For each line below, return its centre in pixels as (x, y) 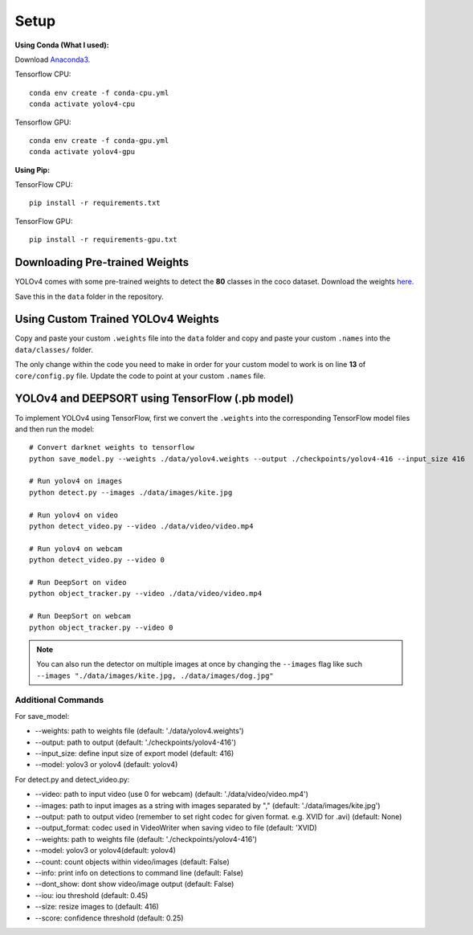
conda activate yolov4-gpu (82, 152)
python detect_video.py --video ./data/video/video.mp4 (141, 527)
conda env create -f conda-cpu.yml (99, 93)
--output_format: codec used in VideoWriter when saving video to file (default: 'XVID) (176, 828)
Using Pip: (33, 169)
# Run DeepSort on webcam (80, 616)
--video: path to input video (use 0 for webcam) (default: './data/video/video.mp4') (172, 794)
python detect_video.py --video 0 (97, 560)
